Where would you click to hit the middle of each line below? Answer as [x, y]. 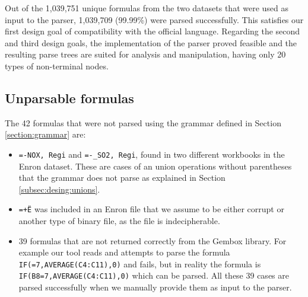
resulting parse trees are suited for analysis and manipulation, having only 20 [145, 54]
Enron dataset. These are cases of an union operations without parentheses [155, 166]
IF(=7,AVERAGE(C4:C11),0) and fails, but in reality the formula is [140, 264]
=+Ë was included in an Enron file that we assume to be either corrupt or [151, 209]
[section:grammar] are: [45, 134]
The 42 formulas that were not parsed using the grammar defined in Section [143, 122]
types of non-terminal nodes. [57, 66]
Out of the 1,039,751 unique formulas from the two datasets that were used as [147, 8]
